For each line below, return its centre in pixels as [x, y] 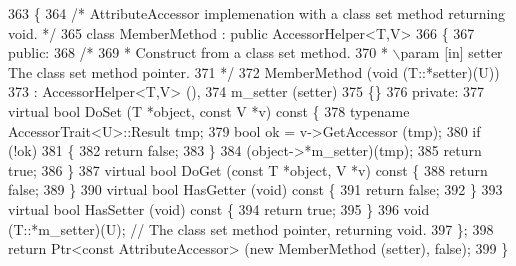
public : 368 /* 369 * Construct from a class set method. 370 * [198, 52]
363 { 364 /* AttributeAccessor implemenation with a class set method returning [257, 13]
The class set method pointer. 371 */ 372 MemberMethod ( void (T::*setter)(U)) [254, 71]
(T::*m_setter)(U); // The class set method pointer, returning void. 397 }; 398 [251, 228]
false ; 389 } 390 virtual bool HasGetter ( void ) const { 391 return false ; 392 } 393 [255, 189]
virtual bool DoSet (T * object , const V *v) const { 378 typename [209, 110]
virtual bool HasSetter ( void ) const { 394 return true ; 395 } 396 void [219, 208]
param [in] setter [451, 52]
